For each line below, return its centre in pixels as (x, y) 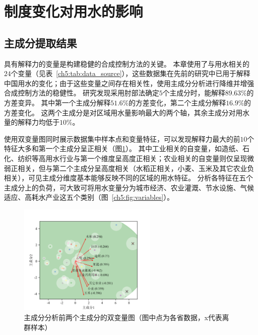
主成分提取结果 (40, 42)
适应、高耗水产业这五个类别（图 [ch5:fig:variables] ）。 (89, 197)
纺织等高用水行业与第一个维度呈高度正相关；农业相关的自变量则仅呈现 (132, 158)
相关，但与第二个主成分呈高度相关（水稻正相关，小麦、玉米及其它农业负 (136, 168)
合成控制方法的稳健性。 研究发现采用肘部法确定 (82, 93)
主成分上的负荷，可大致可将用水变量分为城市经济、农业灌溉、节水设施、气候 (129, 187)
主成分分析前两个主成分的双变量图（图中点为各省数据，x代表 (123, 317)
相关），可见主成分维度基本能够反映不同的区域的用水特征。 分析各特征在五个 (129, 178)
